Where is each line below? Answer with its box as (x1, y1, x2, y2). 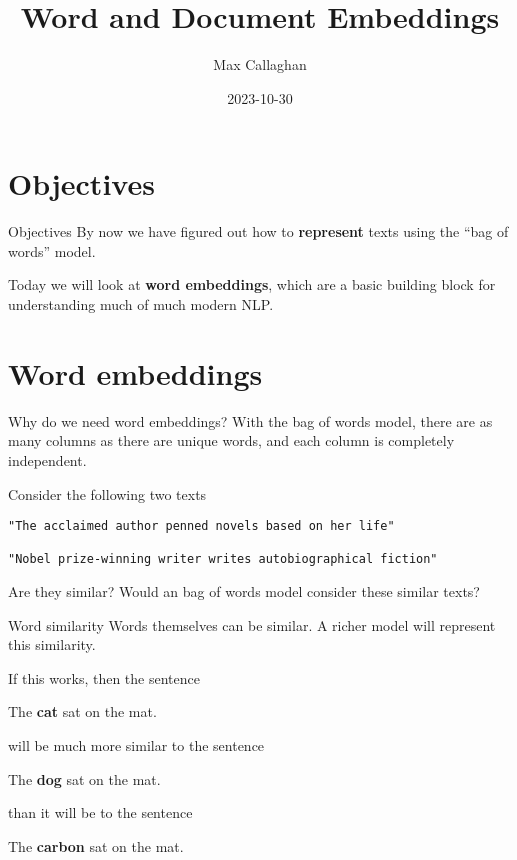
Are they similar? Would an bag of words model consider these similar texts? (8, 581, 480, 602)
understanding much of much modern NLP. (8, 294, 274, 315)
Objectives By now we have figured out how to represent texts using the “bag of (8, 221, 509, 242)
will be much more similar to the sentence (8, 735, 265, 756)
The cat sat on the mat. (8, 701, 157, 722)
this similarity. (8, 634, 96, 655)
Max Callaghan (213, 54, 307, 75)
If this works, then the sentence (8, 667, 200, 688)
